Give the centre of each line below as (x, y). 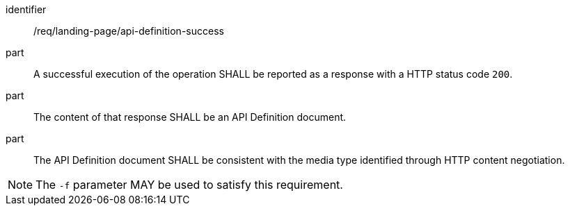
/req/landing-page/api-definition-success (129, 31)
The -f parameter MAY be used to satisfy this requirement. (189, 185)
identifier (26, 9)
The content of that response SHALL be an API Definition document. (190, 117)
